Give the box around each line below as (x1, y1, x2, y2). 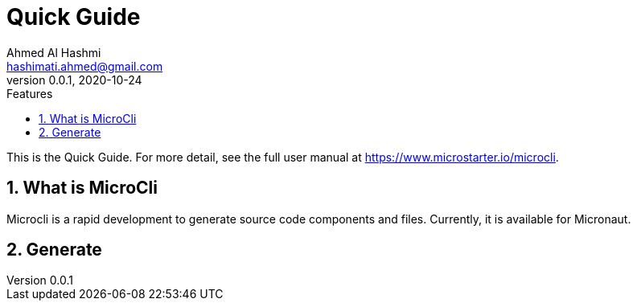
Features (6, 86, 53, 100)
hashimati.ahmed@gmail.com (6, 59, 163, 73)
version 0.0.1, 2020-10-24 (6, 72, 142, 87)
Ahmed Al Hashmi (6, 45, 101, 59)
